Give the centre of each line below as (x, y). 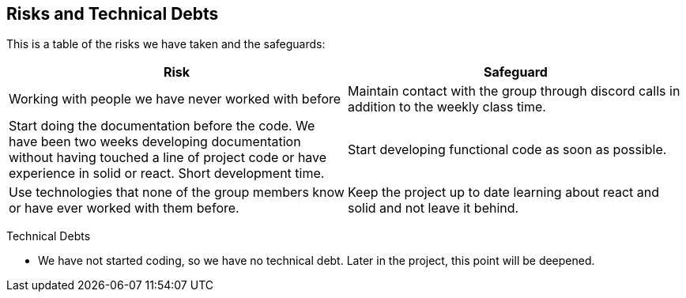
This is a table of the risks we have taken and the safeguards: (166, 44)
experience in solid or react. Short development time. (167, 174)
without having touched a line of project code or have (168, 158)
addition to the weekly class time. (447, 107)
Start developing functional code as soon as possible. (507, 150)
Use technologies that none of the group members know (177, 192)
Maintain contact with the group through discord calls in (514, 91)
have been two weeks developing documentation (155, 142)
